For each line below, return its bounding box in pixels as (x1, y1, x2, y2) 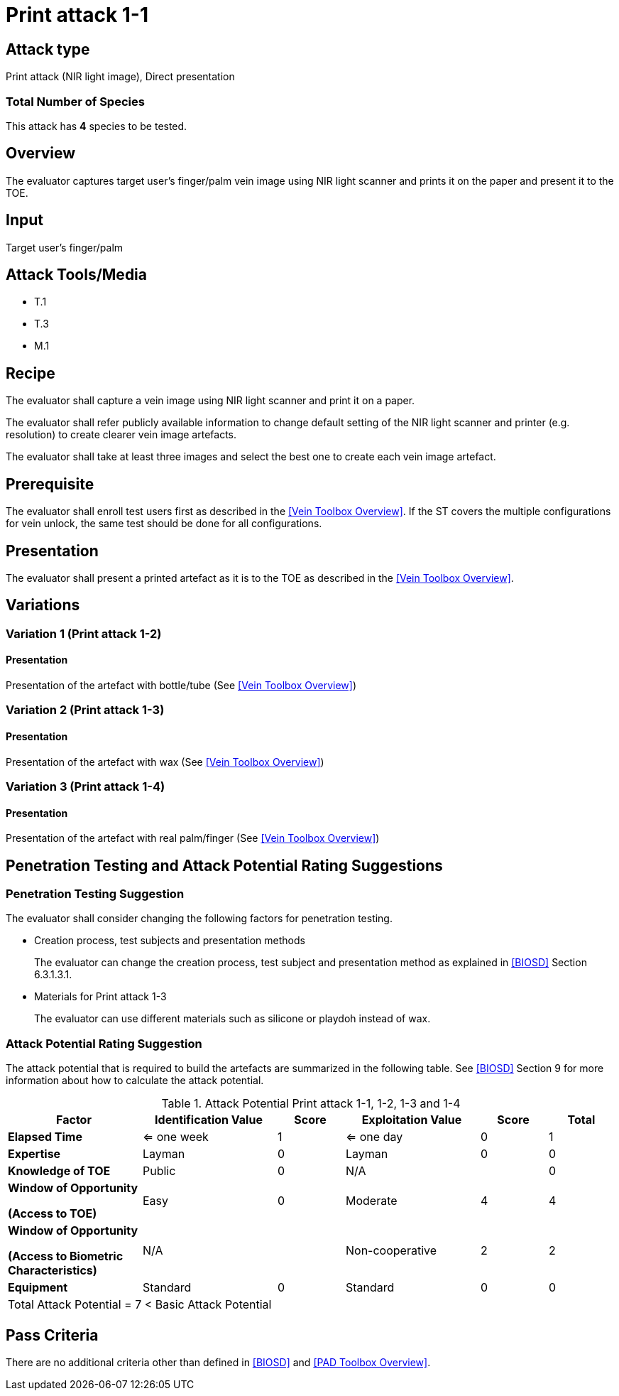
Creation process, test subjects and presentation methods (34, 934, 305, 947)
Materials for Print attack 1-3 (34, 990, 167, 1003)
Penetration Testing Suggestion (6, 887, 185, 902)
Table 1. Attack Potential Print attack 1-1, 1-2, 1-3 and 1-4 (161, 1096, 461, 1111)
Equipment (8, 1280, 68, 1295)
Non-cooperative (345, 1243, 437, 1258)
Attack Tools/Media (6, 266, 147, 284)
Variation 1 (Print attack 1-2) (6, 626, 162, 641)
